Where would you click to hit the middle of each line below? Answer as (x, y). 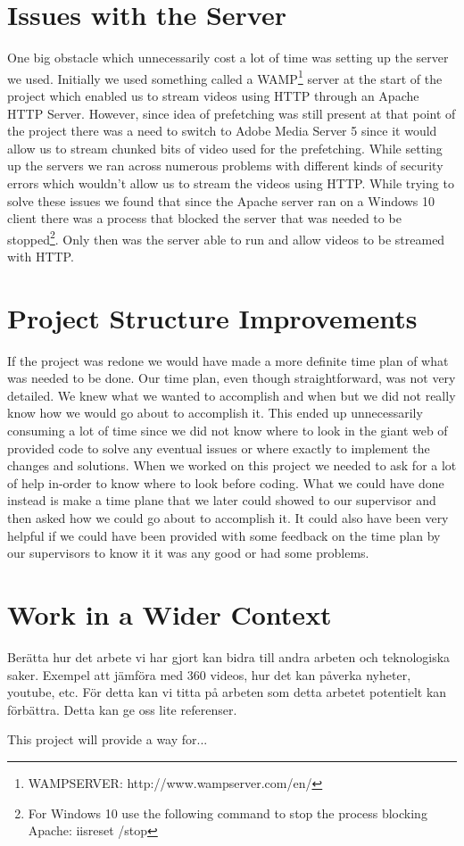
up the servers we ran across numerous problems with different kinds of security (225, 166)
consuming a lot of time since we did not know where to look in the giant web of (228, 431)
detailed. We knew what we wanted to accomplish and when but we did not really (232, 395)
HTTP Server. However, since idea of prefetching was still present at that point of (232, 113)
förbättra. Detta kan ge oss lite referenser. (122, 709)
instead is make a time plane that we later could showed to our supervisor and (222, 500)
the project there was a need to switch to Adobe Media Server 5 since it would (222, 131)
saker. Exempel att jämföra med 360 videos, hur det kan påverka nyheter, (209, 674)
